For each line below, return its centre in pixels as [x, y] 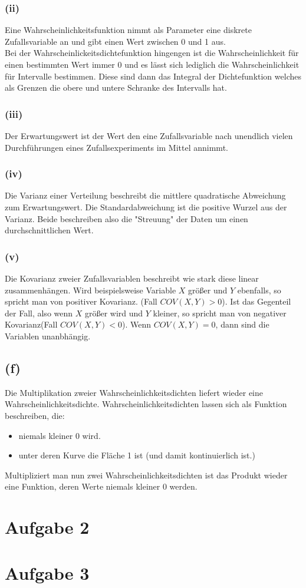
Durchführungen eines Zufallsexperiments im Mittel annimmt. [116, 147]
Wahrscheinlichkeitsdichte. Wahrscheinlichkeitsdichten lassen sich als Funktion [146, 404]
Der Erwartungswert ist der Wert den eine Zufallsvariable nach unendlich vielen [149, 136]
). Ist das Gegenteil [256, 301]
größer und [208, 290]
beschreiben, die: [35, 415]
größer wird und [114, 313]
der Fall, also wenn [39, 313]
